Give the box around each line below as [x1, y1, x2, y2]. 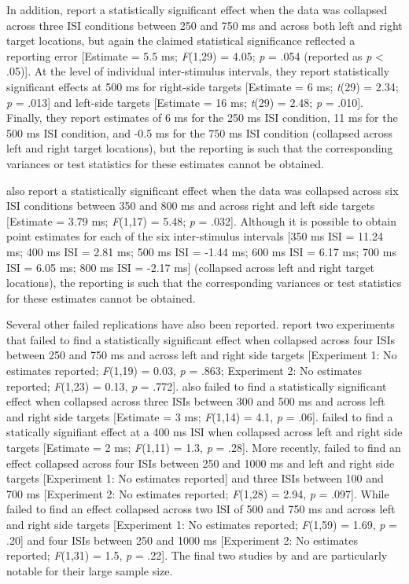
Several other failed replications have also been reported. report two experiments [6, 316, 395, 332]
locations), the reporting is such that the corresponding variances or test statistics [6, 274, 402, 291]
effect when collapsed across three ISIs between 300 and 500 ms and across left [6, 393, 385, 410]
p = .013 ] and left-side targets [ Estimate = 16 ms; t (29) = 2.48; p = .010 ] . [6, 94, 363, 110]
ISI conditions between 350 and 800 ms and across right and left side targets [6, 197, 375, 214]
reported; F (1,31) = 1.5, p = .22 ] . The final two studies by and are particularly [6, 547, 388, 564]
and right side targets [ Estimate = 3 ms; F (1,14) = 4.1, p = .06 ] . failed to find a [6, 408, 393, 424]
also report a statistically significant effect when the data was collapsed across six [6, 182, 399, 198]
